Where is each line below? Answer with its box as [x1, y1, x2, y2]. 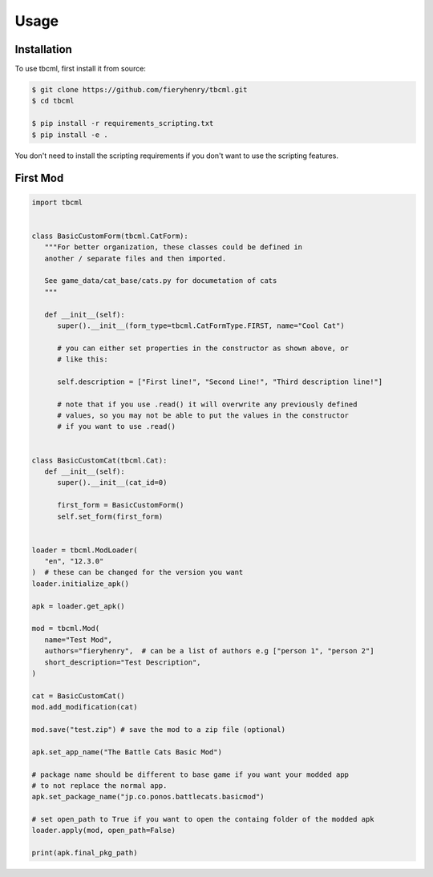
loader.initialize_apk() [31, 579, 130, 588]
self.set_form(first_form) [57, 511, 164, 521]
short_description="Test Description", [44, 657, 201, 667]
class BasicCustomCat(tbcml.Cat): [31, 455, 168, 465]
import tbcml [31, 197, 83, 207]
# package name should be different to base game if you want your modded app [31, 770, 349, 779]
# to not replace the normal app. [31, 781, 168, 790]
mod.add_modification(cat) [31, 702, 138, 712]
